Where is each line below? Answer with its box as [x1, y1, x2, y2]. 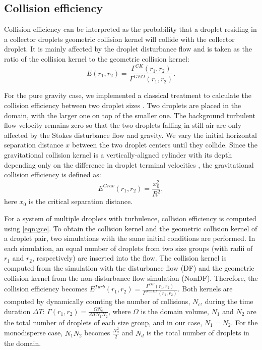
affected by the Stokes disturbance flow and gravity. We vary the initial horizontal [4, 129, 257, 140]
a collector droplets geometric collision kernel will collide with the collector [4, 33, 235, 44]
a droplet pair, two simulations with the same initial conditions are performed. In [4, 233, 255, 243]
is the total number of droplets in [146, 327, 249, 338]
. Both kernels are [177, 283, 233, 294]
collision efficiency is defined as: [4, 169, 101, 180]
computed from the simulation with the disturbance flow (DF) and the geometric [4, 263, 254, 273]
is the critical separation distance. [28, 196, 133, 207]
